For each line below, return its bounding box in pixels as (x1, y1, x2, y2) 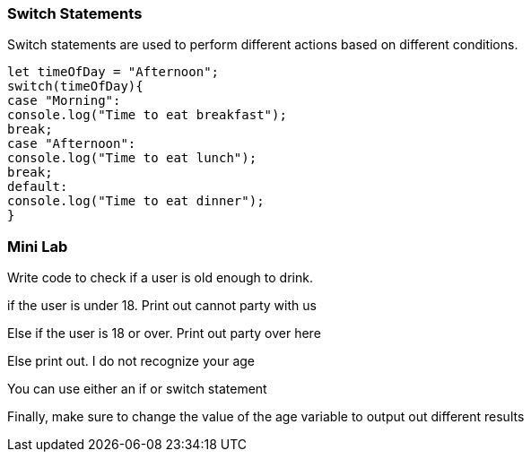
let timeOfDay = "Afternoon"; (7, 65, 220, 80)
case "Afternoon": (7, 136, 136, 152)
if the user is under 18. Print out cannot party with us (7, 298, 317, 314)
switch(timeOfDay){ (7, 79, 144, 94)
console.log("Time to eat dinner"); (7, 194, 265, 209)
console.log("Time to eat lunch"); (7, 151, 257, 166)
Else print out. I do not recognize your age (7, 353, 256, 369)
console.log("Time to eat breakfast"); (7, 108, 287, 123)
